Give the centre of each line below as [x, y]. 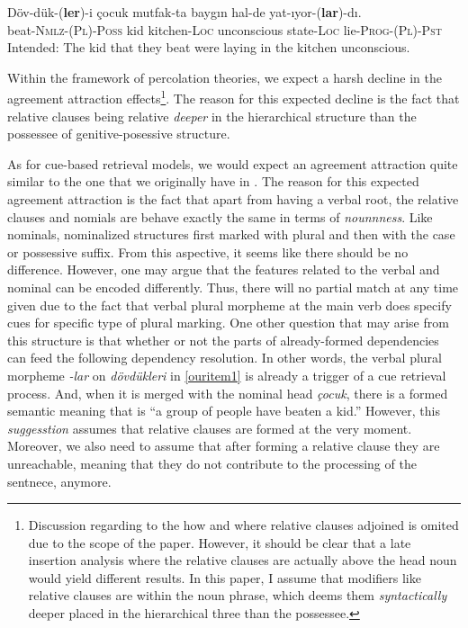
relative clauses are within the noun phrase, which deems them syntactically [238, 595]
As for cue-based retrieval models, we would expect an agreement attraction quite [233, 163]
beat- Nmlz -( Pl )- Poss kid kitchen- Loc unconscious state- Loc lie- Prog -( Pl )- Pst [225, 29]
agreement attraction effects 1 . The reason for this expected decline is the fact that [234, 97]
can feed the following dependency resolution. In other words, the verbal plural [225, 358]
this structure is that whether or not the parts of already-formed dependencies [223, 340]
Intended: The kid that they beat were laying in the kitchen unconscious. [209, 47]
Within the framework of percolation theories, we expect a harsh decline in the [225, 77]
